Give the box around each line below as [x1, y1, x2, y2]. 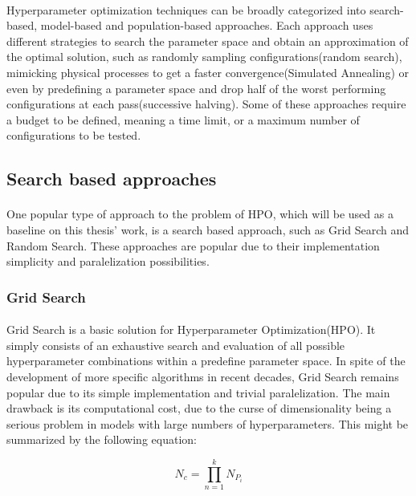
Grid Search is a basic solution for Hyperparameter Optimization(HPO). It [6, 321, 376, 338]
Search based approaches [6, 166, 217, 191]
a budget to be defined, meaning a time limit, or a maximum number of [6, 111, 360, 128]
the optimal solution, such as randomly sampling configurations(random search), [6, 48, 402, 65]
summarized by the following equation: [6, 431, 197, 448]
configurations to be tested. [6, 127, 141, 144]
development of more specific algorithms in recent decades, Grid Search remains [6, 368, 399, 384]
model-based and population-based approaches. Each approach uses [40, 17, 373, 34]
